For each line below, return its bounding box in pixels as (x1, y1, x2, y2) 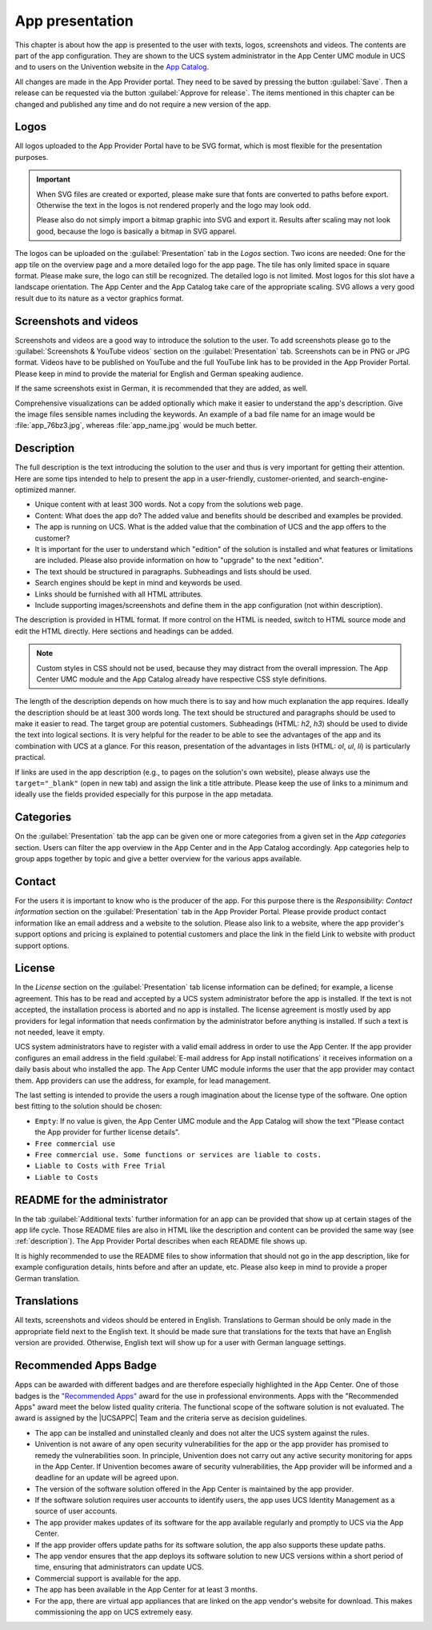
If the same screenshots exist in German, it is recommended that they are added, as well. (14, 384, 308, 394)
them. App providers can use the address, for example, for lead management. (14, 1076, 271, 1085)
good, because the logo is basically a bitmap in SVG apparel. (36, 226, 237, 236)
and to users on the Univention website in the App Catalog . (14, 62, 210, 72)
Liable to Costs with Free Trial (34, 1161, 166, 1171)
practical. (14, 753, 46, 762)
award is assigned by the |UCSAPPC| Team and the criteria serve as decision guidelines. (14, 1413, 307, 1423)
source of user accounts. (34, 1506, 118, 1516)
